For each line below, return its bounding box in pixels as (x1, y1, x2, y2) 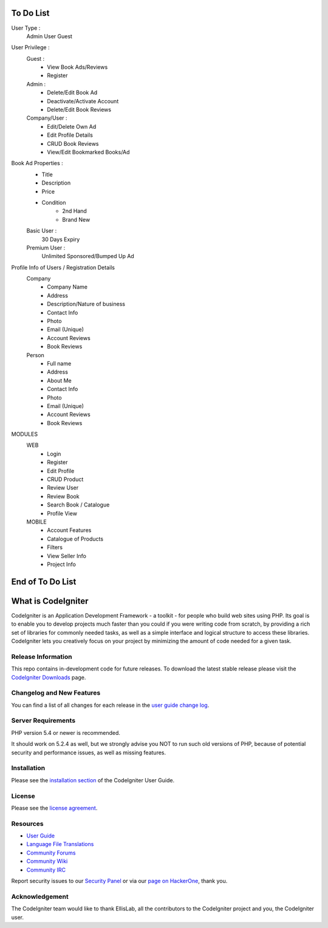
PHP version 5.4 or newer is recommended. (11, 729, 121, 736)
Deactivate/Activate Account (47, 97, 119, 104)
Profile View (47, 510, 77, 517)
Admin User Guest (26, 32, 73, 39)
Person (26, 351, 45, 358)
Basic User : (26, 227, 57, 234)
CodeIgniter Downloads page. (11, 674, 86, 681)
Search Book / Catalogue (47, 501, 110, 508)
